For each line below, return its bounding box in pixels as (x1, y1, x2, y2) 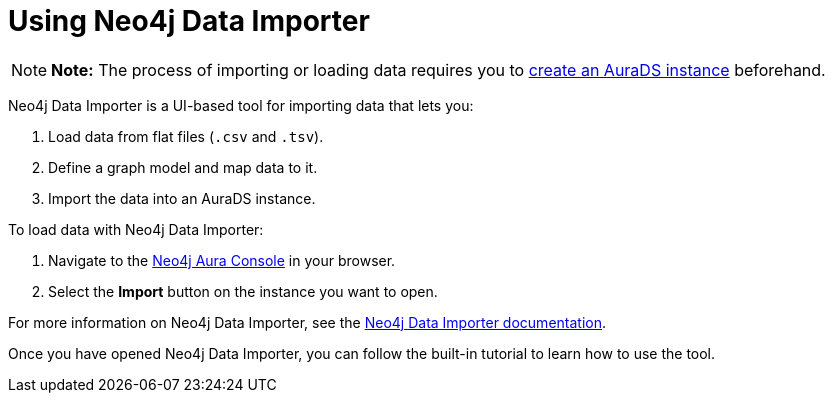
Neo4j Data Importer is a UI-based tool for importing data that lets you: (8, 96, 474, 114)
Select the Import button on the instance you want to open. (48, 282, 438, 300)
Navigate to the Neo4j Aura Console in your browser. (48, 251, 396, 269)
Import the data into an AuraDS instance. (48, 189, 316, 207)
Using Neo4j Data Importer (8, 4, 370, 38)
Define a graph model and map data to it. (48, 158, 318, 176)
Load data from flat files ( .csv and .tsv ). (48, 127, 324, 145)
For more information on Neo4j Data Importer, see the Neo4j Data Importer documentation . (8, 313, 607, 331)
